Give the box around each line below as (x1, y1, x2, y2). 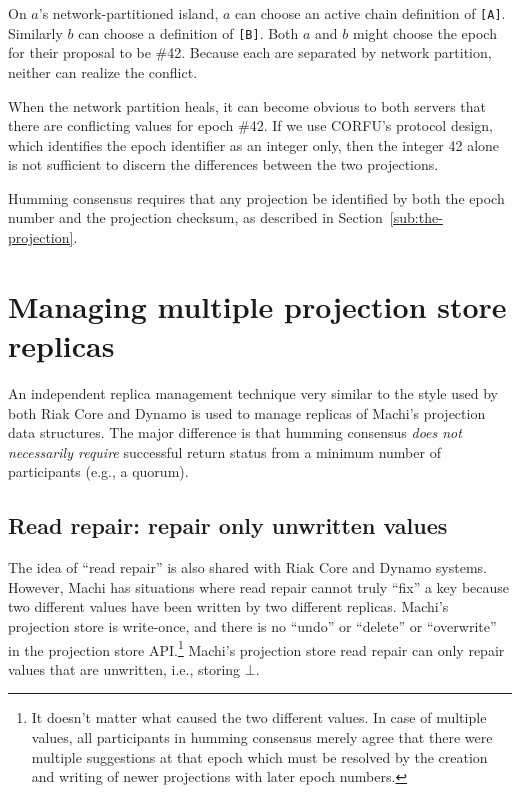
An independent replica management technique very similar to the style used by (8, 382, 498, 403)
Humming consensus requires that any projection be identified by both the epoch (8, 187, 505, 208)
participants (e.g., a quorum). (8, 461, 189, 482)
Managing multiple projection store (8, 285, 507, 326)
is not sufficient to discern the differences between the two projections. (8, 154, 439, 175)
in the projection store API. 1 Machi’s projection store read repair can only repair (8, 636, 505, 660)
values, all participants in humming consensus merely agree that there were (31, 726, 493, 747)
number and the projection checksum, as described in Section (8, 207, 383, 228)
